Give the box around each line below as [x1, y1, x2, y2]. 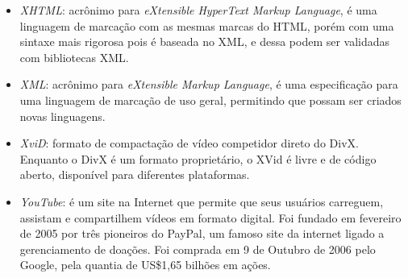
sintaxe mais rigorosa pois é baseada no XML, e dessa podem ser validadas [19, 33, 390, 50]
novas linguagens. [19, 107, 106, 124]
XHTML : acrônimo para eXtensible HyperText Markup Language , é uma [19, 2, 377, 18]
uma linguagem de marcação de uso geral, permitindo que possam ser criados [19, 91, 402, 108]
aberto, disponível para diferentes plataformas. [19, 166, 250, 183]
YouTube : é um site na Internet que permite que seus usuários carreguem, [19, 193, 384, 210]
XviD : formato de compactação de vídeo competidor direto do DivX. [19, 135, 359, 151]
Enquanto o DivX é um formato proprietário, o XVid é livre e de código [19, 150, 377, 167]
